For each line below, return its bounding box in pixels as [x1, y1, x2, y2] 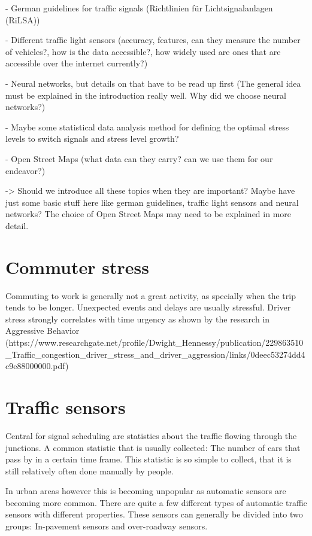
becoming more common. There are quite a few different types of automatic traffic [5, 496, 307, 508]
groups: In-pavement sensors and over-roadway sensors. [5, 520, 208, 532]
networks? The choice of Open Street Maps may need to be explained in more [5, 208, 292, 220]
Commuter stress [5, 254, 149, 279]
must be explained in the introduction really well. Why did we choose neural [5, 89, 286, 101]
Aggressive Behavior [5, 324, 80, 337]
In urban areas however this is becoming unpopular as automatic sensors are [5, 485, 286, 497]
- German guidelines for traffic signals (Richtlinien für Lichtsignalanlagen [5, 2, 273, 14]
